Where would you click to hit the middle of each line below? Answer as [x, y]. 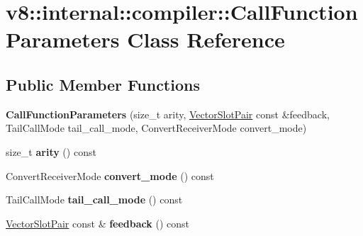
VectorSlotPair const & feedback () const [97, 223]
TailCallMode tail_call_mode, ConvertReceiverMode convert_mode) [156, 128]
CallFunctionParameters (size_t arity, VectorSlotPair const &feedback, [168, 114]
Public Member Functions [103, 84]
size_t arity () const [51, 151]
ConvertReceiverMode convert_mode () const [110, 175]
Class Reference [206, 39]
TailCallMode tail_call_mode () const [94, 200]
